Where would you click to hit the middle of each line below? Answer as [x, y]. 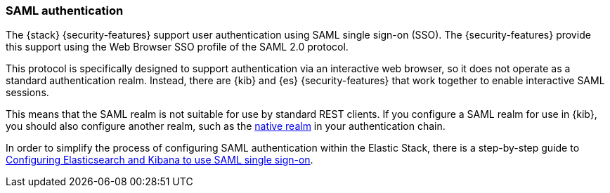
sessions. [27, 93]
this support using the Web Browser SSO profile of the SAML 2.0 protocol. [177, 47]
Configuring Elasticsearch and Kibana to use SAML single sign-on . [160, 160]
